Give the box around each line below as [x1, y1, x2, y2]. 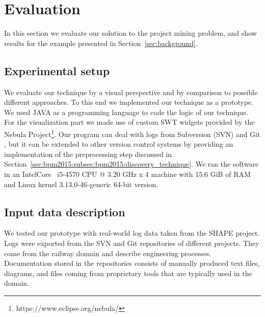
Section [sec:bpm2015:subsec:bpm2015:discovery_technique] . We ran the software [4, 158, 259, 169]
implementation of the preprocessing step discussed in [4, 148, 172, 159]
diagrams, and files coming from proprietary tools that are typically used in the [4, 267, 252, 278]
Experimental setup [4, 62, 110, 78]
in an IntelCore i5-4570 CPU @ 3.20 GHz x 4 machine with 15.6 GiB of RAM [4, 168, 251, 179]
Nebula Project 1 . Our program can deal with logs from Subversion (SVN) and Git [4, 127, 260, 139]
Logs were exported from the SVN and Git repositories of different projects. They [4, 237, 259, 248]
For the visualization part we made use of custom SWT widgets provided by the [4, 117, 255, 127]
